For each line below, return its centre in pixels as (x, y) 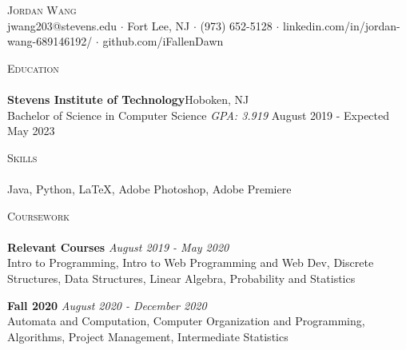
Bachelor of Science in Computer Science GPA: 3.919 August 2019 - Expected (199, 115)
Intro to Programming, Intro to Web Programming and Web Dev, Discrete (191, 262)
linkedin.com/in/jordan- (341, 25)
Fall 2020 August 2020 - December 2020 (107, 305)
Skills (22, 157)
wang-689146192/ (50, 41)
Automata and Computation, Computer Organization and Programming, (186, 321)
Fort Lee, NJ (159, 25)
